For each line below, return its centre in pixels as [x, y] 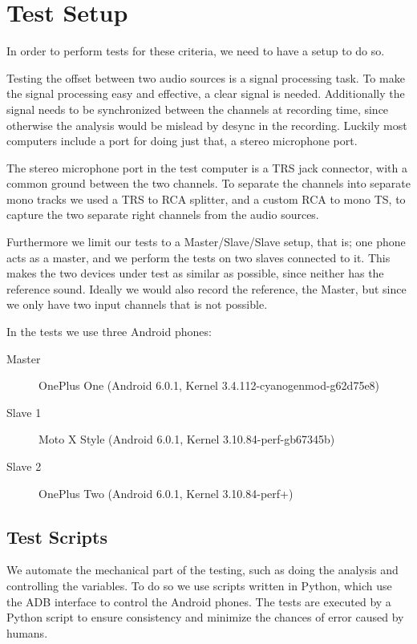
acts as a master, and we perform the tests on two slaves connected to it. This [198, 257]
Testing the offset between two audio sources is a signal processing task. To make [206, 77]
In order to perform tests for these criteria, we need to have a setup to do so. [196, 51]
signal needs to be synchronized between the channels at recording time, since [198, 109]
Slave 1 [24, 412]
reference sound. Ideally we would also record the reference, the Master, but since [206, 288]
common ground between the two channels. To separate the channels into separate [208, 183]
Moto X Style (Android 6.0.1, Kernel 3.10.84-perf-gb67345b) [187, 439]
